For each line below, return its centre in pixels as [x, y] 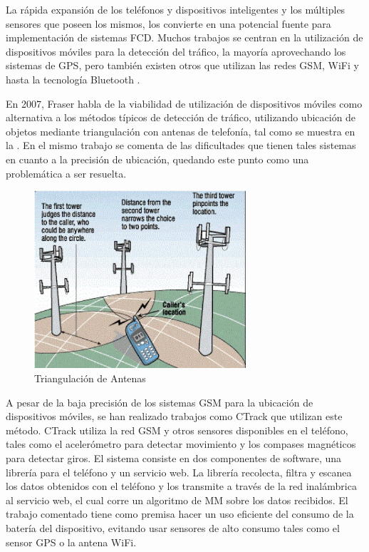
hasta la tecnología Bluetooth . [73, 79]
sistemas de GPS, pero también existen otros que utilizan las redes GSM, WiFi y [182, 65]
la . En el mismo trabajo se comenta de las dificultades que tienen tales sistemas [181, 145]
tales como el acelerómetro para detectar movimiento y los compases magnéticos [181, 444]
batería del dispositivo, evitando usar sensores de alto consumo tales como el [173, 527]
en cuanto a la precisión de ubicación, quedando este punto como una [157, 159]
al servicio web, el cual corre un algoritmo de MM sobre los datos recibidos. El [177, 500]
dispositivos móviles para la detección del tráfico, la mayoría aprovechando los [176, 51]
